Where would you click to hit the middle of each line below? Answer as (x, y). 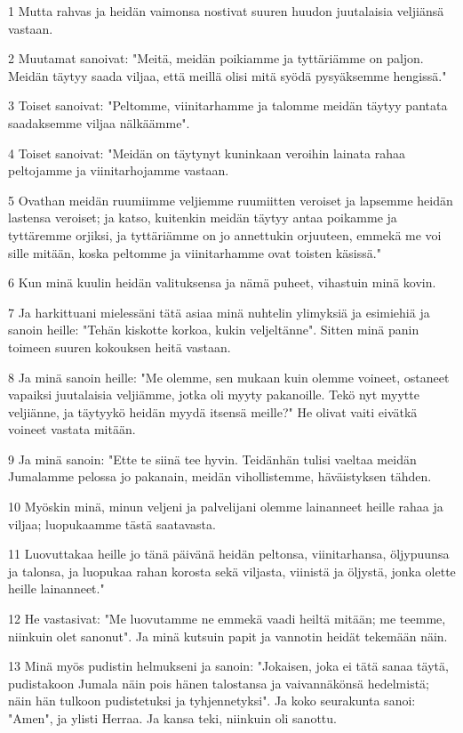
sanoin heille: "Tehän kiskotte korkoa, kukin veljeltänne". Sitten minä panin (214, 330)
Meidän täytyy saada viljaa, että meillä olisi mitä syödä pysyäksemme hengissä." (228, 75)
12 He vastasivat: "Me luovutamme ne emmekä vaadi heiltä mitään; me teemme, (227, 619)
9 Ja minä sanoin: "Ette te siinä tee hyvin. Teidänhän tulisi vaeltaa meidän (212, 459)
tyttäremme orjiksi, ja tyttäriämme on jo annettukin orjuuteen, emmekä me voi (225, 234)
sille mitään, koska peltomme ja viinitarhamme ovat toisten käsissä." (195, 252)
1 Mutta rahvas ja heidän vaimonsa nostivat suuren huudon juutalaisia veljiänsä (226, 11)
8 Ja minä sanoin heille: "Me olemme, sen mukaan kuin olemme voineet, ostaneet (229, 377)
